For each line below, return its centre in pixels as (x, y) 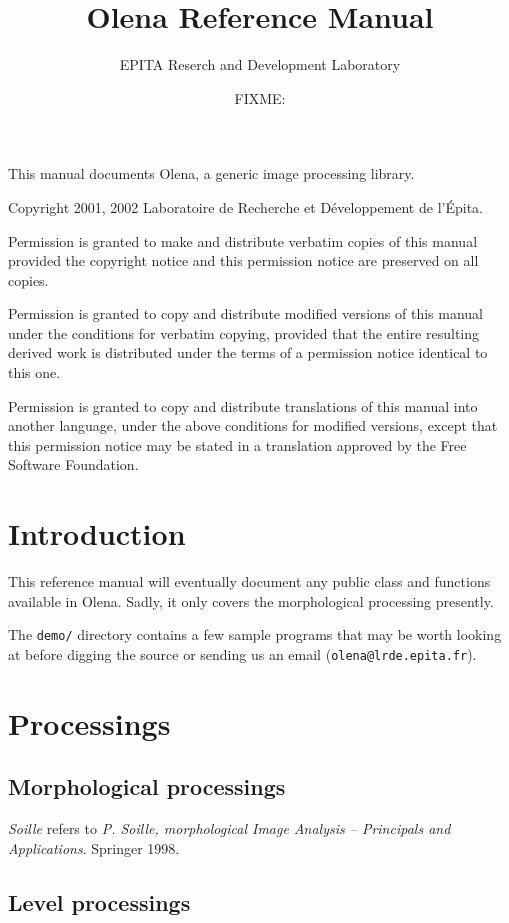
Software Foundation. (73, 464)
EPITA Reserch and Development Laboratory (260, 64)
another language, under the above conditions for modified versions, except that (253, 425)
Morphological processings (147, 786)
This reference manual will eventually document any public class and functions (249, 581)
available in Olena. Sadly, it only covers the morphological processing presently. (251, 600)
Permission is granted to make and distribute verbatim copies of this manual (243, 240)
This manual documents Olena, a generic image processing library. (211, 173)
